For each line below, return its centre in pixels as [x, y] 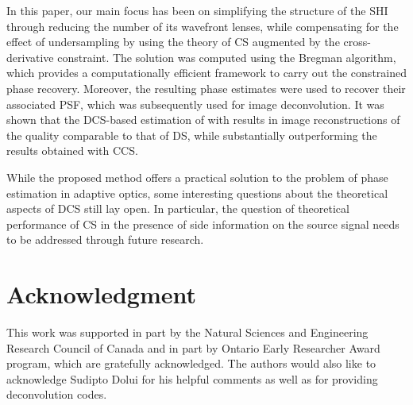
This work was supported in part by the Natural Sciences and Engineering [187, 332]
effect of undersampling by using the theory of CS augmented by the [173, 42]
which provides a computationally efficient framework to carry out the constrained [206, 73]
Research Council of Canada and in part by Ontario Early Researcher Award [193, 347]
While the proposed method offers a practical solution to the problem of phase [197, 177]
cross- [357, 42]
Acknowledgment [101, 294]
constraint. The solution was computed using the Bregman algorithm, [227, 57]
